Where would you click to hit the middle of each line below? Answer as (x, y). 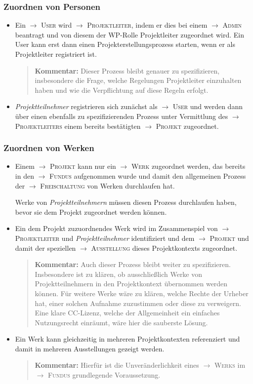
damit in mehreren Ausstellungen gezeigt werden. (90, 348)
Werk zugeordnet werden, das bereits (188, 166)
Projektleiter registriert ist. (56, 54)
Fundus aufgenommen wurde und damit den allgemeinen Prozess (148, 175)
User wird (57, 25)
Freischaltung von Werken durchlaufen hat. (107, 185)
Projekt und (229, 238)
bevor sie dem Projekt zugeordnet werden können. (91, 211)
